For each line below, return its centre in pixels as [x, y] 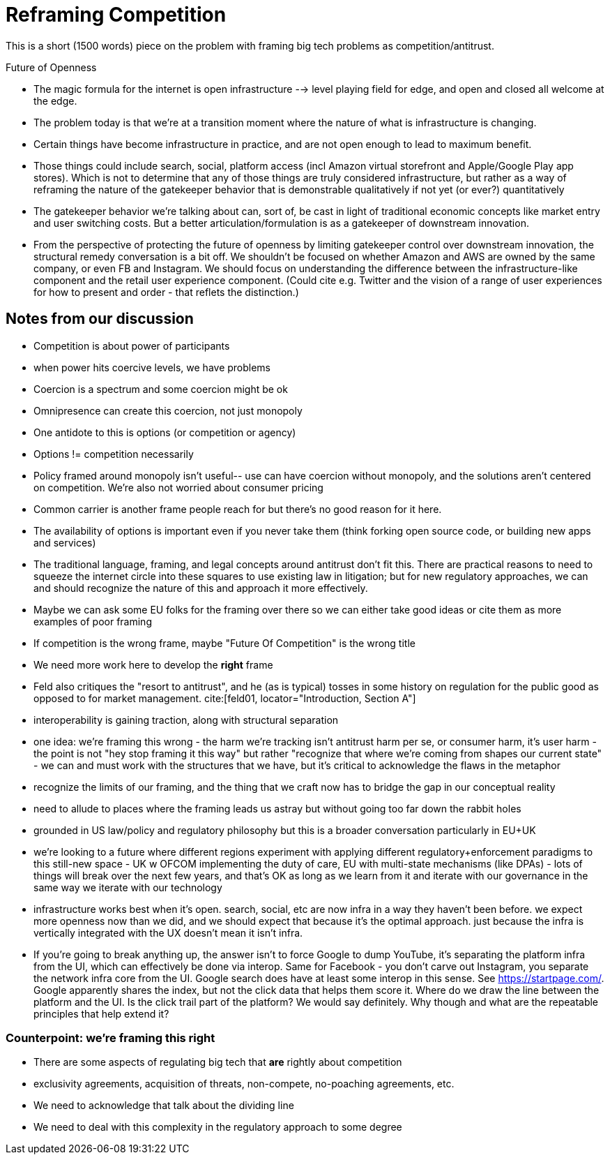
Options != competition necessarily [114, 454]
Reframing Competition [116, 15]
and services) [65, 542]
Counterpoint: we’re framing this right [110, 1038]
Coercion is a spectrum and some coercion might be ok [161, 389]
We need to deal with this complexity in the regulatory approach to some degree [218, 1127]
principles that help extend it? [101, 1013]
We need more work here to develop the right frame [153, 664]
